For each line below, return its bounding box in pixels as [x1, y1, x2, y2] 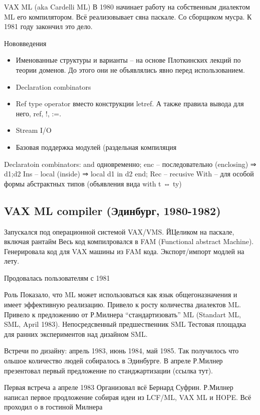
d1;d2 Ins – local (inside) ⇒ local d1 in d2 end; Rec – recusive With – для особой [4, 168, 254, 179]
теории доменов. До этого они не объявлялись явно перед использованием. [16, 64, 245, 75]
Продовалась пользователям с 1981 [4, 272, 110, 283]
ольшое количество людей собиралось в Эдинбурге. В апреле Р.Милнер [4, 355, 223, 366]
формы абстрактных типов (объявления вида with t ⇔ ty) [4, 178, 182, 188]
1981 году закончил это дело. [4, 21, 93, 32]
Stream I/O [16, 125, 52, 135]
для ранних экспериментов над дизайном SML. [4, 328, 148, 339]
